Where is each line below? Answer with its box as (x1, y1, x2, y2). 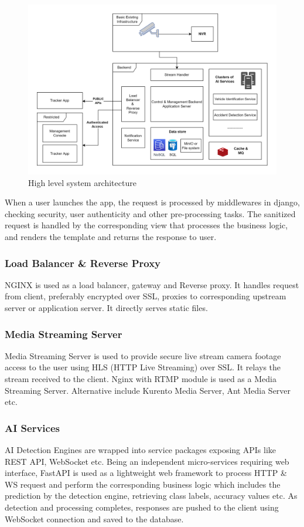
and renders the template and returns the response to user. (5, 230, 217, 242)
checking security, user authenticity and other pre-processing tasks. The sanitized (5, 207, 296, 219)
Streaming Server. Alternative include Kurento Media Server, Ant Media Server (5, 384, 291, 396)
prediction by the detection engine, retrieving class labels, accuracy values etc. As (5, 489, 298, 502)
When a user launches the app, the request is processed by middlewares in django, (5, 196, 300, 208)
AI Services (5, 420, 60, 435)
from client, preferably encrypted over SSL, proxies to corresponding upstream (5, 290, 286, 302)
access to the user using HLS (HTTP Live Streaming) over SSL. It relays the (5, 361, 281, 373)
